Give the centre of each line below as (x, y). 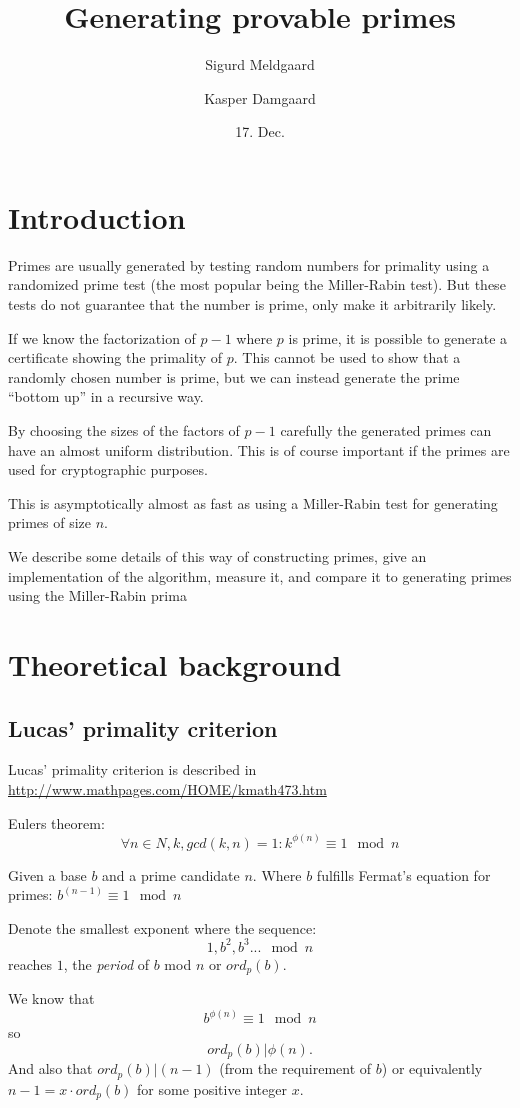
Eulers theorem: (56, 822)
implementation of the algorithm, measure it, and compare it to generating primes (260, 575)
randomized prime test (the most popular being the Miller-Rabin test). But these (257, 284)
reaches (30, 963)
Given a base (47, 874)
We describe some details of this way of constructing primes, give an (217, 555)
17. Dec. (260, 131)
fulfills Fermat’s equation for (403, 874)
